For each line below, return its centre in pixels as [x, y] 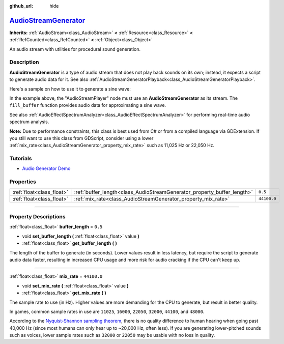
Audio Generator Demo [46, 168]
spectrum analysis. [29, 122]
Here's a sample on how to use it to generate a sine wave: [70, 89]
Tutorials [21, 159]
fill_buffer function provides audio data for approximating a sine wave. [88, 105]
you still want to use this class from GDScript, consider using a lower [81, 138]
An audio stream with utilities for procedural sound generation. [75, 49]
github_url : [21, 6]
